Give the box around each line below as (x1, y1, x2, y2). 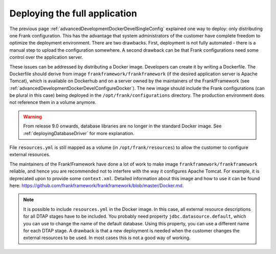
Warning (23, 113, 42, 120)
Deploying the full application (9, 8, 137, 19)
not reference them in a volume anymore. (9, 99, 97, 105)
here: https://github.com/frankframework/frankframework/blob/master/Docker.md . (9, 182, 184, 188)
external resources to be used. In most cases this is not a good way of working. (23, 235, 191, 241)
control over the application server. (9, 54, 83, 60)
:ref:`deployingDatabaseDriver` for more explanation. (23, 130, 135, 136)
